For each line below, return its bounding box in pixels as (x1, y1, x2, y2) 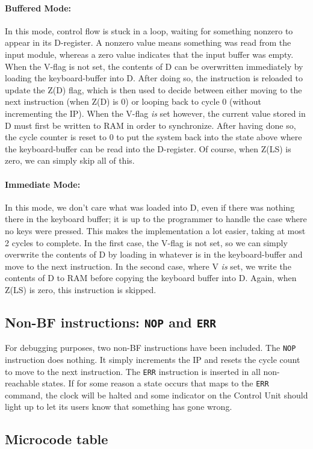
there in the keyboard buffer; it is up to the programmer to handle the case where (5, 212, 307, 225)
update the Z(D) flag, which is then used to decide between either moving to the (5, 83, 302, 96)
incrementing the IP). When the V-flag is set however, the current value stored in (5, 107, 306, 119)
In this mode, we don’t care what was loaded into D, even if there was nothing (5, 200, 295, 213)
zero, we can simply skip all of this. (5, 154, 135, 167)
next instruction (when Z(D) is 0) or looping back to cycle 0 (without (5, 95, 261, 108)
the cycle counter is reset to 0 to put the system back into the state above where (5, 131, 302, 143)
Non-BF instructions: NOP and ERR (5, 312, 217, 331)
